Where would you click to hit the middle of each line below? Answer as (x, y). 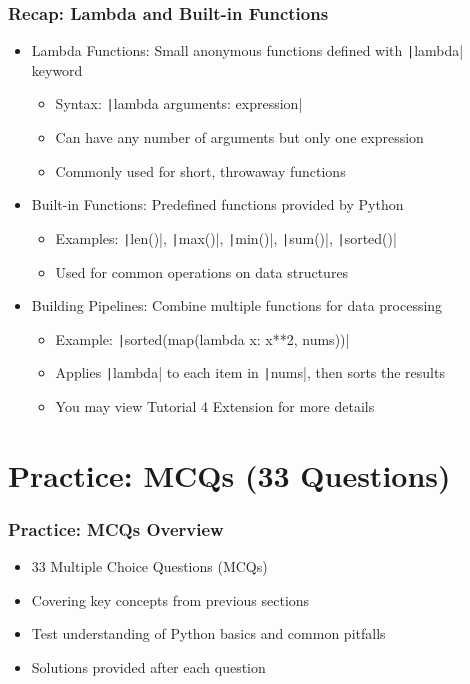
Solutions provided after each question (148, 667)
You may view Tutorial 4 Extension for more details (215, 406)
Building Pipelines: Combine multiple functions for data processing (237, 305)
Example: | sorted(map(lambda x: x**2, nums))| (202, 338)
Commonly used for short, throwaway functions (200, 170)
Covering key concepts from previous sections (170, 599)
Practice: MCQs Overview (116, 528)
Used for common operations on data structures (202, 271)
